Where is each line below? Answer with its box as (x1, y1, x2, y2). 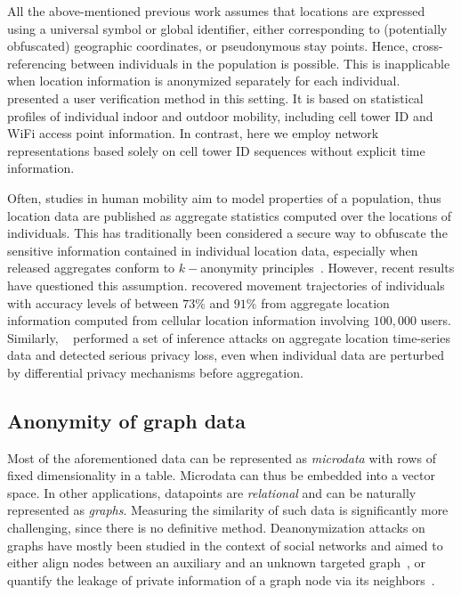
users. (420, 311, 451, 330)
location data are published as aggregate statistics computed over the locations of (7, 206, 452, 224)
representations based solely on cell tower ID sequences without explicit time (7, 141, 425, 159)
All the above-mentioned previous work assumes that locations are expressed (7, 2, 425, 20)
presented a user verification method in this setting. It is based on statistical (7, 88, 424, 107)
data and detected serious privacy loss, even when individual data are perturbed (7, 346, 444, 364)
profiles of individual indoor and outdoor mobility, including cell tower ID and (7, 106, 433, 125)
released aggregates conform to (7, 258, 175, 277)
